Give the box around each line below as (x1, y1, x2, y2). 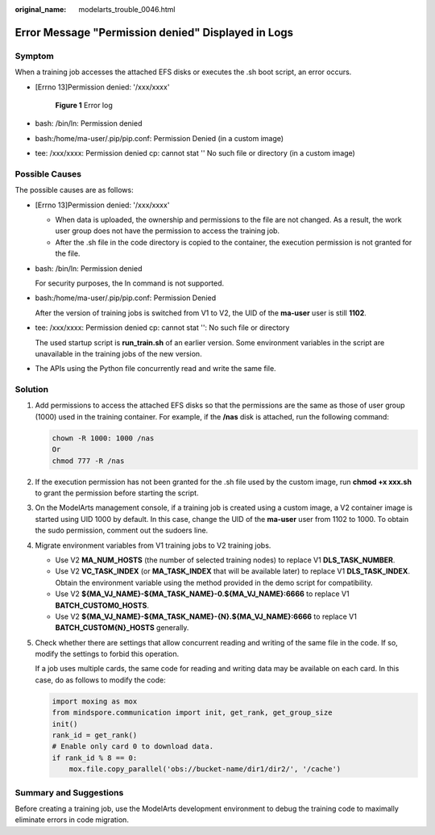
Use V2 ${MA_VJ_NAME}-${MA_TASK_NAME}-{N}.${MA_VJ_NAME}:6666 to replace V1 (55, 612, 358, 621)
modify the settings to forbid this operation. (35, 649, 180, 659)
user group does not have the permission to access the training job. (55, 226, 280, 236)
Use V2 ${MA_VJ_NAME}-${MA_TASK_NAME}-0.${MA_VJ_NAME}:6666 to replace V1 (55, 589, 350, 599)
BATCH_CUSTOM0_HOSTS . (55, 600, 149, 610)
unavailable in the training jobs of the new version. (35, 349, 202, 358)
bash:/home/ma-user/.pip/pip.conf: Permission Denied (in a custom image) (35, 133, 284, 143)
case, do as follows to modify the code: (35, 674, 166, 685)
